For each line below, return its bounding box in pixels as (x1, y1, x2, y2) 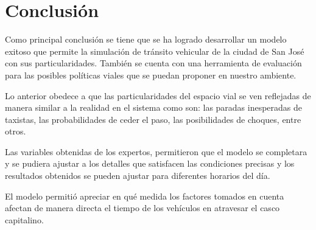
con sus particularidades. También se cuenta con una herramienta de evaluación (5, 57, 302, 69)
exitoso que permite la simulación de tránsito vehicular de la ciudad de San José (5, 44, 304, 57)
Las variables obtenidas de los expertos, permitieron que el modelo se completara (5, 145, 307, 158)
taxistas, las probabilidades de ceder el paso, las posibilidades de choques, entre (5, 113, 301, 125)
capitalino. (5, 213, 44, 226)
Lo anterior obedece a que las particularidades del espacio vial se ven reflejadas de (5, 89, 311, 102)
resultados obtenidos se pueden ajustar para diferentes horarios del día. (5, 169, 270, 182)
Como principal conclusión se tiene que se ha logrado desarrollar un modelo (5, 33, 287, 46)
